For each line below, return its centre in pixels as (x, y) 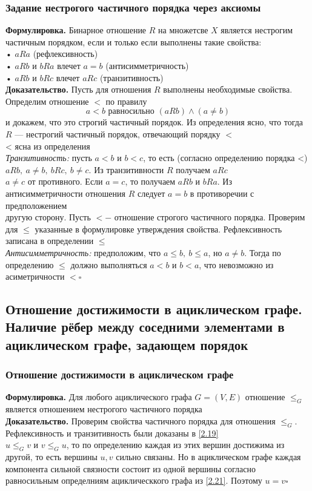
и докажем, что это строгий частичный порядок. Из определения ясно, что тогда (154, 122)
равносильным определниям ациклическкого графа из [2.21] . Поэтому (134, 480)
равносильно (131, 112)
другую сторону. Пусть (48, 217)
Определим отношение (47, 101)
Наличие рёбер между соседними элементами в (145, 327)
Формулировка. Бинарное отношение (76, 30)
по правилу (126, 101)
